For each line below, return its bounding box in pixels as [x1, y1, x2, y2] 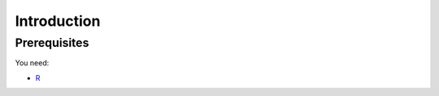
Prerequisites [15, 35, 89, 50]
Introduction [15, 12, 101, 30]
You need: [15, 58, 50, 68]
